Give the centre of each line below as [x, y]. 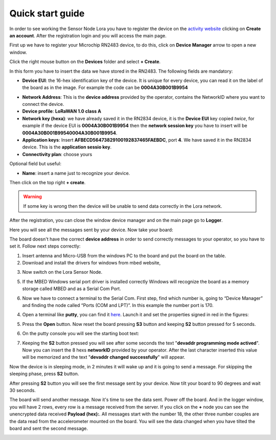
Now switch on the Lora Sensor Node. [62, 272]
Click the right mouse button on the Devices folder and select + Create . [85, 62]
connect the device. [43, 104]
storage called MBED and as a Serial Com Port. [72, 289]
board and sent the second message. [49, 428]
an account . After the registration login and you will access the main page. [88, 35]
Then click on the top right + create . [48, 182]
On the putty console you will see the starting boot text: [81, 334]
